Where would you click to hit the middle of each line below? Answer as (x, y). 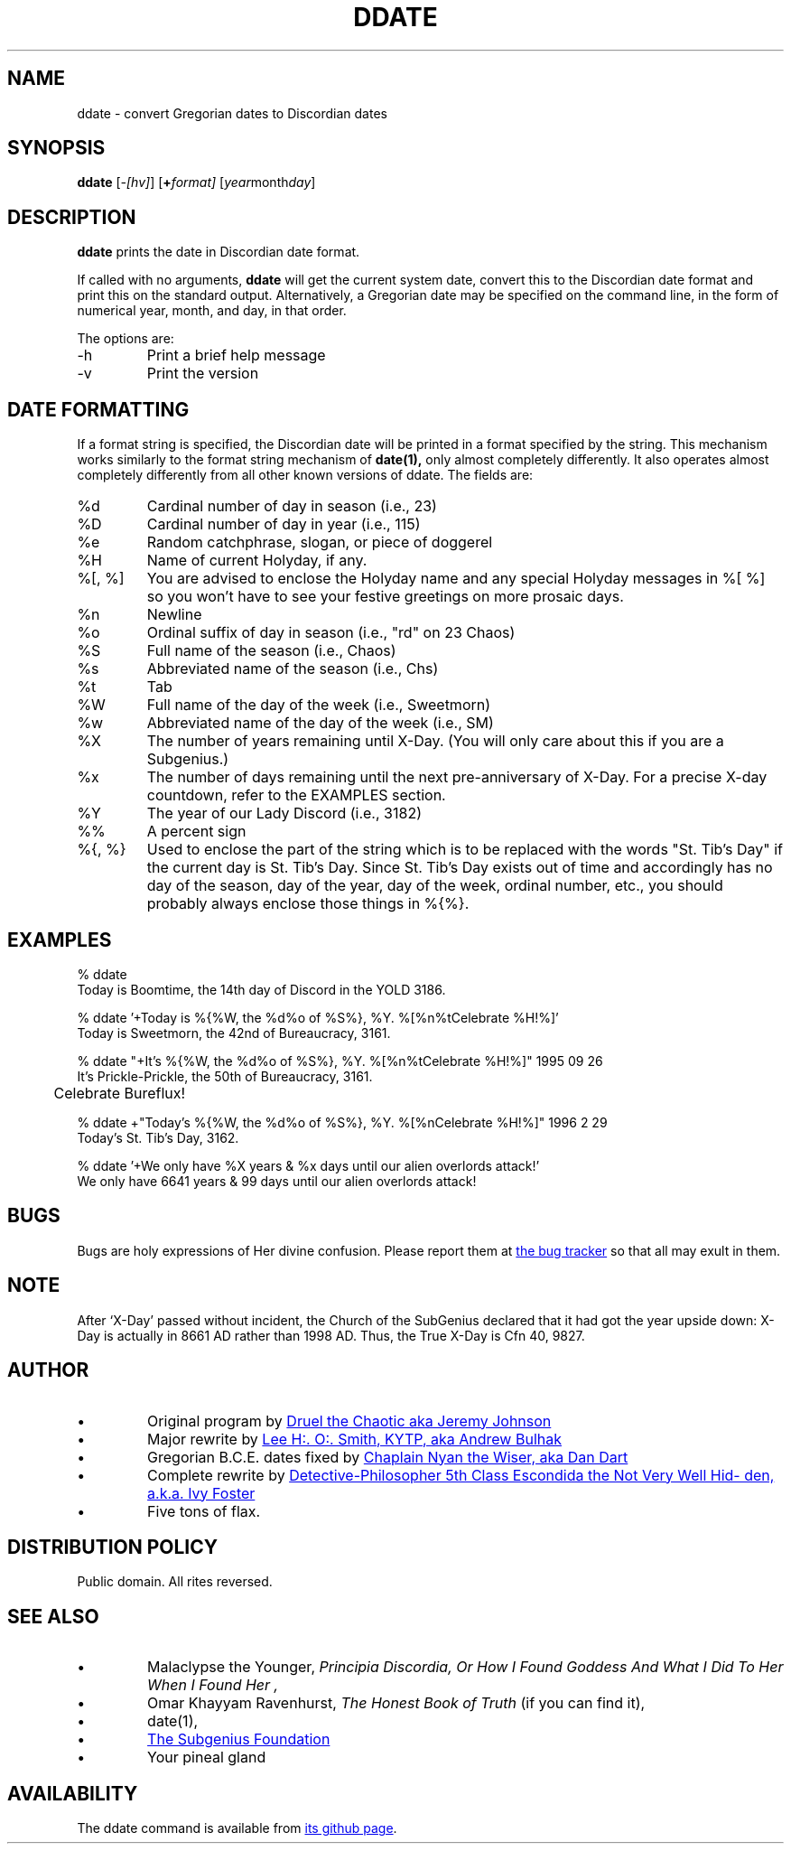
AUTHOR (48, 1370)
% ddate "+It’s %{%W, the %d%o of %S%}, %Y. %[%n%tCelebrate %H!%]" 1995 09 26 (340, 1061)
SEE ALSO (53, 1616)
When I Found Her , (213, 1685)
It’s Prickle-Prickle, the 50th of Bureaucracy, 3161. (225, 1076)
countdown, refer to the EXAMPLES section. (296, 795)
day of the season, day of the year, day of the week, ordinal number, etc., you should (435, 886)
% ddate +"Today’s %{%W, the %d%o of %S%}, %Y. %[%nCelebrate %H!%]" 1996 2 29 (342, 1122)
